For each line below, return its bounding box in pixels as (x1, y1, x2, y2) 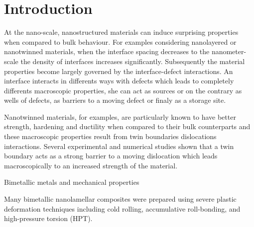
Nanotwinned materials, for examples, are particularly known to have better (4, 111, 236, 122)
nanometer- (211, 46, 247, 57)
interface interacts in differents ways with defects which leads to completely (4, 76, 234, 86)
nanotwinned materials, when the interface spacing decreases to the (4, 46, 210, 57)
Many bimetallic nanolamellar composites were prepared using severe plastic (4, 194, 237, 204)
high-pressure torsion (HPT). (4, 213, 93, 224)
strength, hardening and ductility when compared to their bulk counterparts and (4, 121, 251, 132)
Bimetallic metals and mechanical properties (4, 177, 139, 187)
